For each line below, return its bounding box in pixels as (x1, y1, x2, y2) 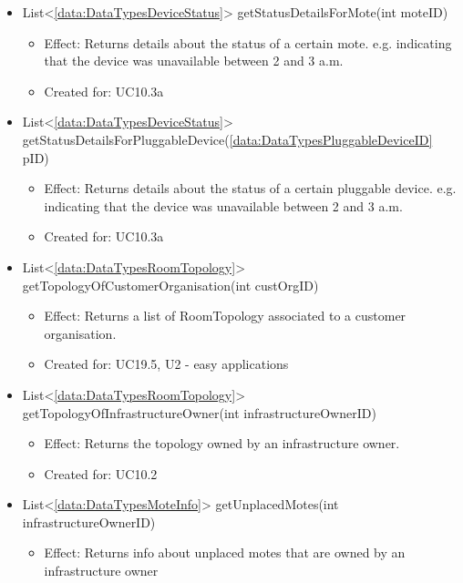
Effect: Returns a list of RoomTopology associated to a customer (44, 306, 406, 325)
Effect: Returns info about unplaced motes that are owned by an (44, 543, 406, 562)
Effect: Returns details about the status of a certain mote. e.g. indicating (44, 33, 452, 52)
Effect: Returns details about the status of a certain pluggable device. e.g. (44, 179, 457, 198)
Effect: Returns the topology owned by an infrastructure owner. (44, 434, 400, 453)
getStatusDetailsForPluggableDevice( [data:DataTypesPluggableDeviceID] (22, 129, 433, 148)
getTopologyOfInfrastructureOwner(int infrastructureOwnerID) (22, 403, 376, 422)
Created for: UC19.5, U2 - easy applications (44, 354, 289, 373)
